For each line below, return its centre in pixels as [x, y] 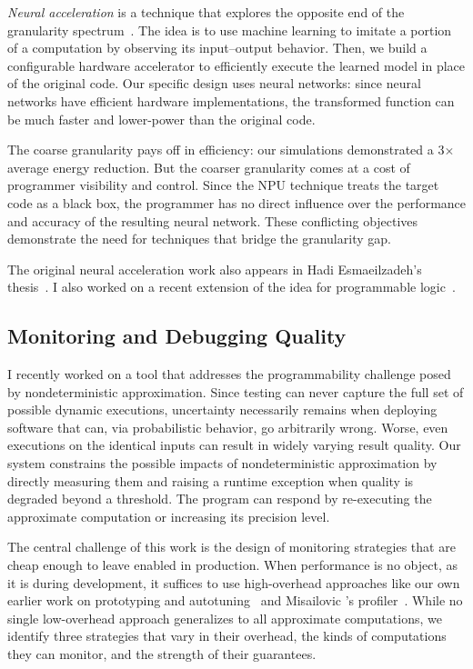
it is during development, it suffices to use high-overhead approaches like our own [234, 582]
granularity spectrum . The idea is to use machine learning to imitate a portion [230, 30]
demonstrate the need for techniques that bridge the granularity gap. [199, 239]
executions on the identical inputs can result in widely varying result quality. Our [234, 445]
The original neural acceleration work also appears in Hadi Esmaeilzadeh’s [215, 269]
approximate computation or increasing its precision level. [169, 516]
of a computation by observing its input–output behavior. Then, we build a [217, 48]
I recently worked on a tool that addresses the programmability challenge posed [229, 374]
